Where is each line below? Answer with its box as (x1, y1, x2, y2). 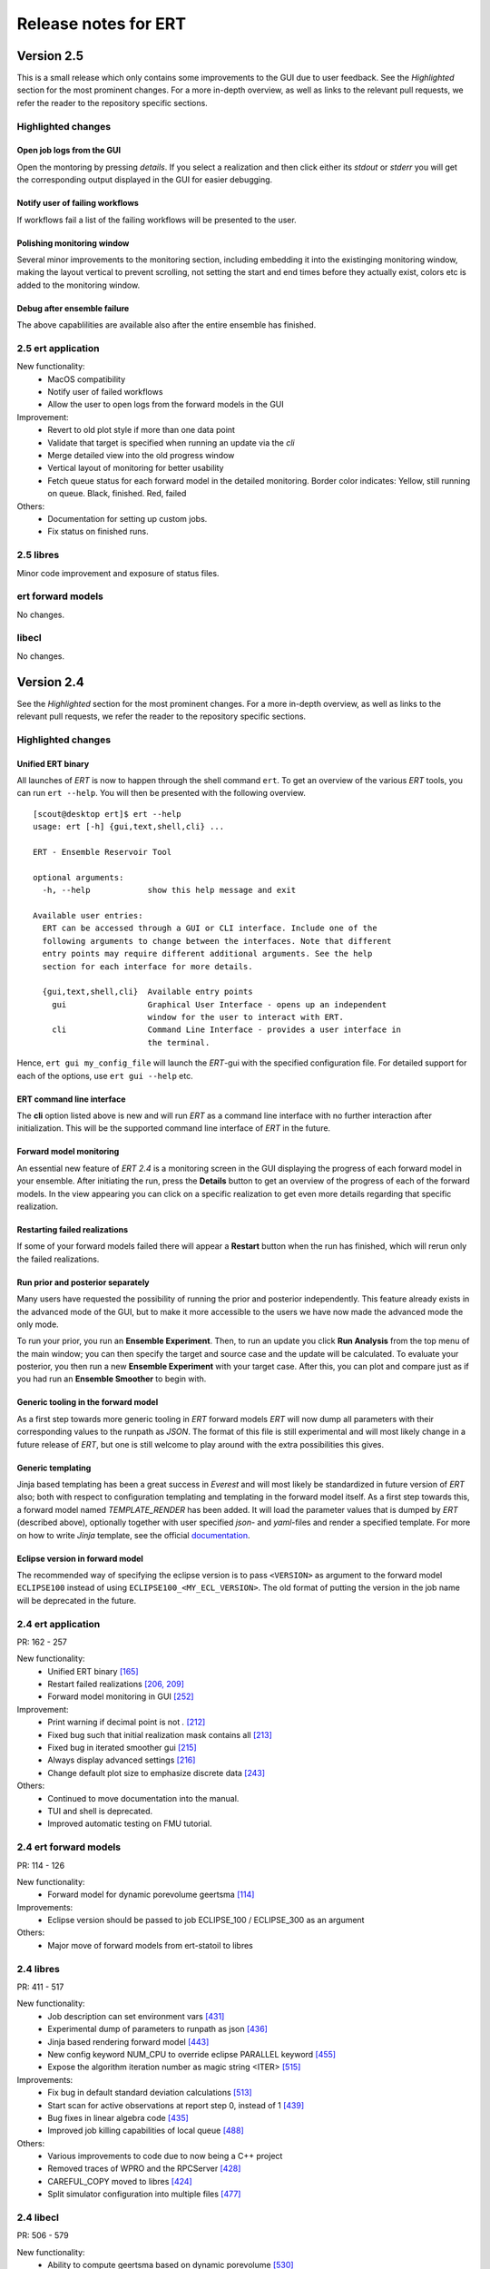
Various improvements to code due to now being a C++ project (47, 2151, 283, 2162)
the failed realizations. (16, 1253, 100, 1264)
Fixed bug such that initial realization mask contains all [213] (47, 1729, 272, 1740)
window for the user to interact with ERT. (147, 1012, 344, 1023)
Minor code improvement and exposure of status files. (16, 567, 220, 578)
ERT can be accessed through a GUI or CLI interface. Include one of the (42, 923, 377, 934)
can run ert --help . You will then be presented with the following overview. (16, 788, 306, 799)
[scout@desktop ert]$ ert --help (33, 809, 181, 819)
